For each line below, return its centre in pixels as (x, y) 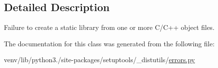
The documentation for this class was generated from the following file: (109, 43)
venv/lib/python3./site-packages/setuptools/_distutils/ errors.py (100, 60)
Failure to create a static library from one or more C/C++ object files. (109, 27)
